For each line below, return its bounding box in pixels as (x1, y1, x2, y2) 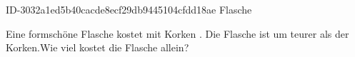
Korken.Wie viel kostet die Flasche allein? (6, 40, 189, 55)
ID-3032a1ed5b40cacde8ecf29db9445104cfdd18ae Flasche (6, 2, 252, 16)
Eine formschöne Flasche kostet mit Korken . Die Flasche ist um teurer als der (6, 26, 349, 41)
